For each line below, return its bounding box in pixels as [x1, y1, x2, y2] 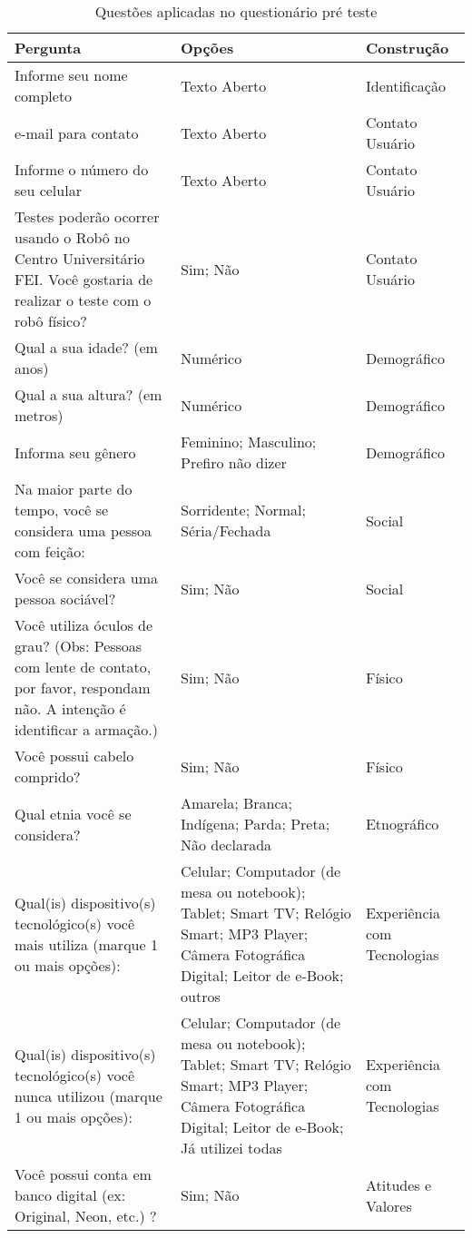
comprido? [15, 766, 81, 787]
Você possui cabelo [15, 745, 134, 766]
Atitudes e [365, 1174, 432, 1195]
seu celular [15, 180, 82, 201]
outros [181, 986, 221, 1007]
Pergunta [15, 37, 82, 58]
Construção [365, 37, 449, 58]
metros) [15, 405, 64, 426]
